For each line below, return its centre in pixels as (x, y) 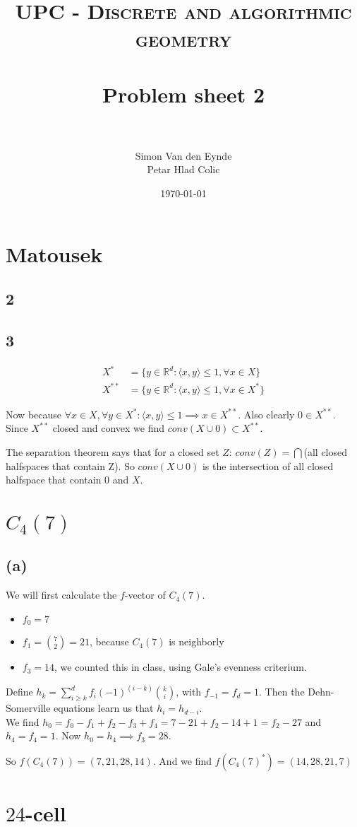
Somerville (28, 708)
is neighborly (196, 641)
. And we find (182, 760)
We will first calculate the (61, 595)
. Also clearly (266, 414)
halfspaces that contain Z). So (70, 465)
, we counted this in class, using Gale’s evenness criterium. (181, 667)
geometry (183, 39)
